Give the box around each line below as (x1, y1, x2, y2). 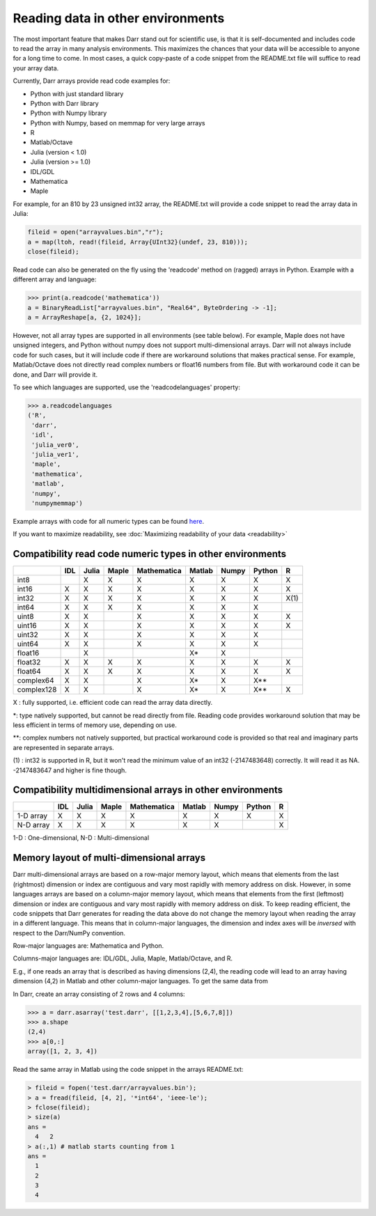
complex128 (17, 685, 57, 694)
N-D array (17, 820, 50, 830)
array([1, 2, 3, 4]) (27, 1047, 97, 1055)
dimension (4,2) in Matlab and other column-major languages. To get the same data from (13, 977, 268, 985)
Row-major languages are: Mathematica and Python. (13, 942, 164, 950)
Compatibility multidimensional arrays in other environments (13, 784, 283, 796)
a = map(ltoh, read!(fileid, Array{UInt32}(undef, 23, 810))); (27, 237, 249, 246)
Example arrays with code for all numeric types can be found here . (13, 517, 205, 525)
